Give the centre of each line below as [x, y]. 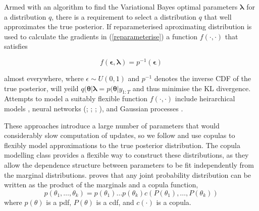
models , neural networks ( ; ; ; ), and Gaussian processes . [94, 109]
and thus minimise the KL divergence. [192, 88]
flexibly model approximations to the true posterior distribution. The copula [122, 145]
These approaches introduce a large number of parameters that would [112, 125]
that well [218, 16]
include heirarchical [205, 98]
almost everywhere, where [44, 78]
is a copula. [174, 202]
